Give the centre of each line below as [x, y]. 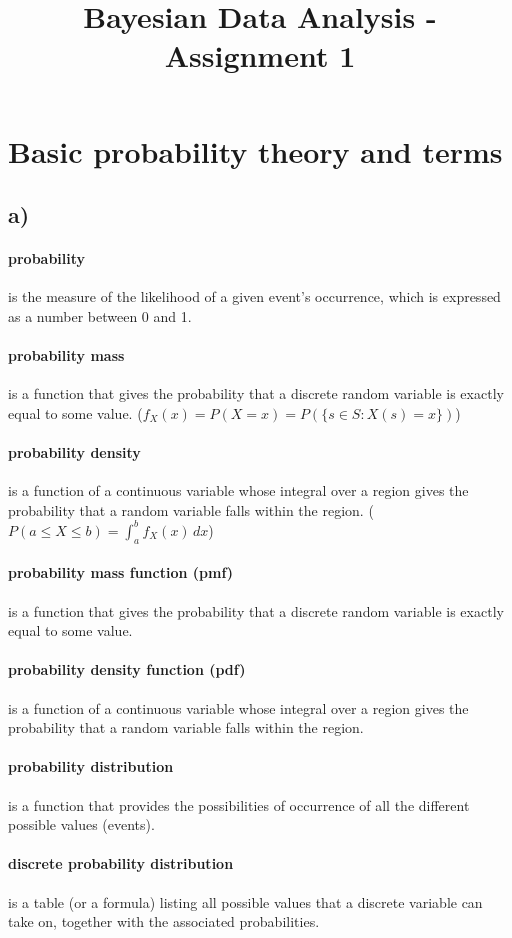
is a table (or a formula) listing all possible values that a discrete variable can [245, 901]
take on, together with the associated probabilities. [164, 921]
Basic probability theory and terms [255, 150]
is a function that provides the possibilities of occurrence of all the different [239, 804]
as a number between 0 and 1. [100, 315]
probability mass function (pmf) [121, 572]
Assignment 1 [260, 55]
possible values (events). [81, 824]
